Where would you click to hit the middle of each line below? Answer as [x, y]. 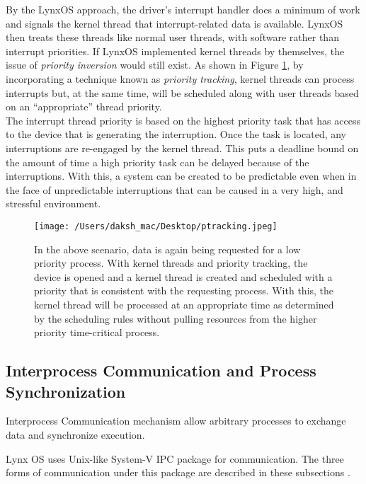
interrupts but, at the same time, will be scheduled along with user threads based [182, 92]
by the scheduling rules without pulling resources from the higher [176, 318]
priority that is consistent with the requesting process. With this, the [184, 290]
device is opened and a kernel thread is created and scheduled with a [183, 276]
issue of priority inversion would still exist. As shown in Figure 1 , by [155, 65]
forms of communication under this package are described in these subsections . [178, 472]
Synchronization [66, 391]
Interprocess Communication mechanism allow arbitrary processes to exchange [176, 421]
